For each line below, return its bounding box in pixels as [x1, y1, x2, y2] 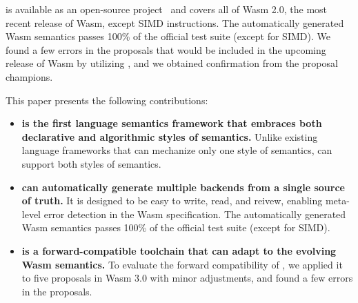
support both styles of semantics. [21, 156, 161, 170]
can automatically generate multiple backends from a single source [21, 179, 345, 194]
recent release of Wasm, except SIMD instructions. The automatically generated [6, 15, 344, 30]
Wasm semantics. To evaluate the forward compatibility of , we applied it [21, 257, 343, 271]
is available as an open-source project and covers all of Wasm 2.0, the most [6, 2, 328, 16]
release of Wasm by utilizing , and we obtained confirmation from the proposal [6, 56, 338, 70]
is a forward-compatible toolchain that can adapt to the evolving [21, 243, 337, 257]
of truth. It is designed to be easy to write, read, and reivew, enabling [21, 193, 323, 208]
